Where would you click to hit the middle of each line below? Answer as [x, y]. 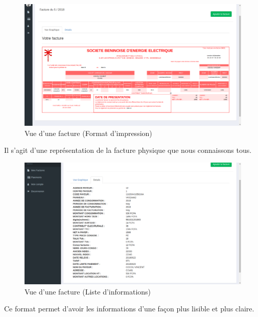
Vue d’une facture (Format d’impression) [88, 133]
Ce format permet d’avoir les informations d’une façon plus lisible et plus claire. [129, 309]
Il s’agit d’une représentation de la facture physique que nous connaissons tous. [128, 150]
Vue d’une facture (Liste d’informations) [88, 291]
